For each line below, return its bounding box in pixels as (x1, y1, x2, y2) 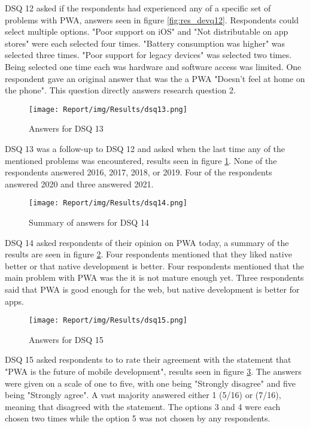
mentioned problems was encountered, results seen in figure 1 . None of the (5, 154, 277, 166)
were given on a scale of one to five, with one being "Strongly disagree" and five (5, 377, 296, 389)
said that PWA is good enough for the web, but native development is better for (5, 283, 300, 295)
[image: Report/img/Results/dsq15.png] (29, 316, 187, 325)
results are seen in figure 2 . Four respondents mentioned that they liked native (5, 248, 292, 260)
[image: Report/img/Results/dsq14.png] (29, 199, 187, 208)
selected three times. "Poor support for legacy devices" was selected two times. (5, 48, 292, 61)
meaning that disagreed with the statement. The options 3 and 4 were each (5, 400, 281, 412)
